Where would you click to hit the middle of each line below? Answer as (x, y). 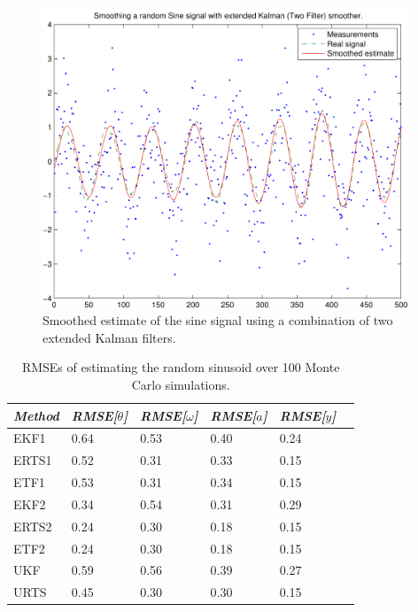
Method (36, 415)
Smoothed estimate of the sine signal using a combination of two (218, 320)
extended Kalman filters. (109, 337)
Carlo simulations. (181, 384)
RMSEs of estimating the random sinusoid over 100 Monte (181, 367)
